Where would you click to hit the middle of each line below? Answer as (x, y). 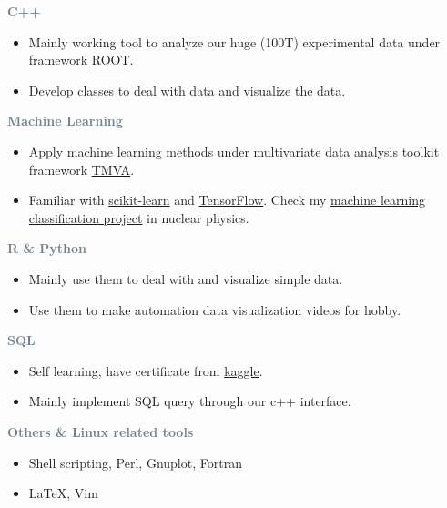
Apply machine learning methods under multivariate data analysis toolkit (234, 151)
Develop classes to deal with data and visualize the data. (187, 90)
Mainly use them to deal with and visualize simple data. (186, 278)
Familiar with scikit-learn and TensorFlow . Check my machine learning (227, 200)
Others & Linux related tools (101, 431)
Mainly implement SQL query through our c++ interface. (190, 401)
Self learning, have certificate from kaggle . (146, 370)
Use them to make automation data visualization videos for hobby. (215, 309)
